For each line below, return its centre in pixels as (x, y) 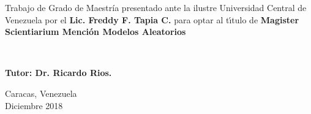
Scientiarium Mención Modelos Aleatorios (96, 32)
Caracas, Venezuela (41, 93)
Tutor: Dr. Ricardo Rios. (58, 73)
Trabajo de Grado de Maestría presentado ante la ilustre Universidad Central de (156, 7)
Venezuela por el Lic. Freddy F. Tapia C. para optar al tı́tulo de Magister (152, 19)
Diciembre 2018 (34, 105)
